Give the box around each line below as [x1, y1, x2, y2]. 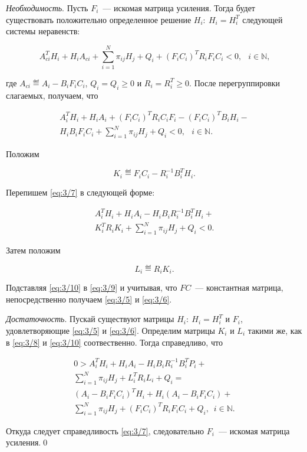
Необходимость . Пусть [6, 2, 88, 14]
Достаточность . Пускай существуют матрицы [6, 313, 174, 325]
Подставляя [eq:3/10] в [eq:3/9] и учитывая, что [6, 281, 177, 294]
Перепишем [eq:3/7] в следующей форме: [6, 186, 155, 198]
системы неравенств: [6, 25, 80, 37]
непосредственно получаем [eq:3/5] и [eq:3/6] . [6, 292, 172, 305]
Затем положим [6, 244, 61, 256]
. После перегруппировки [189, 76, 280, 89]
